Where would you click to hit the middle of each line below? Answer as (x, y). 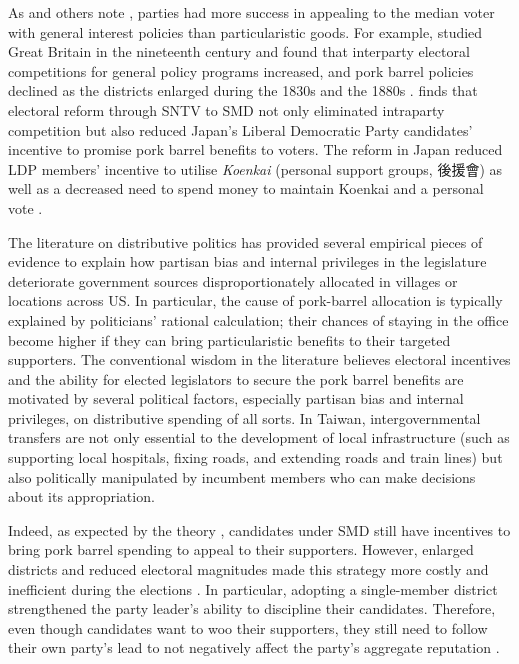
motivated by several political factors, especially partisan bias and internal (236, 398)
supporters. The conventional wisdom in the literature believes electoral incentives (259, 359)
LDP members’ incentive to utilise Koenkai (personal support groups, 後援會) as (255, 168)
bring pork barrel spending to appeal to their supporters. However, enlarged (241, 549)
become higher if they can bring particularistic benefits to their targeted (229, 339)
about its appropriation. (81, 496)
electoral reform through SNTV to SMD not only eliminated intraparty (226, 109)
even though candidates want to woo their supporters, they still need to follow (248, 627)
